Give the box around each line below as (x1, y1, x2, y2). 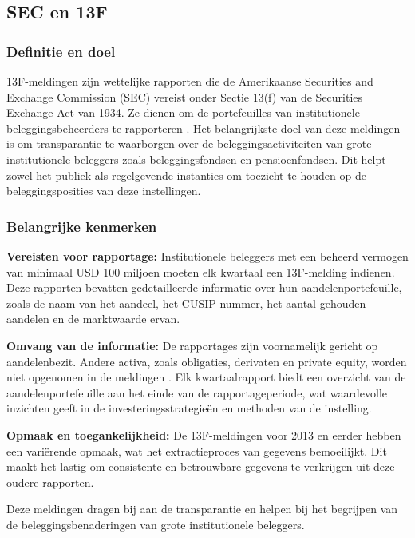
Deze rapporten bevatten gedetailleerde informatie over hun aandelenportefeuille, (6, 279, 402, 296)
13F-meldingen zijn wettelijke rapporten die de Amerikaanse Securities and (6, 73, 373, 89)
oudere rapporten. (6, 473, 94, 490)
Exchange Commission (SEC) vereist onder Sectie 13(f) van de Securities (6, 88, 363, 105)
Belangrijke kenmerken (6, 216, 157, 236)
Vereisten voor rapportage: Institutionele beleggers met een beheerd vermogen (6, 247, 409, 264)
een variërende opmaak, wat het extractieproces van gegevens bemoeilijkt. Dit (6, 442, 387, 459)
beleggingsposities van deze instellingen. (6, 182, 201, 199)
